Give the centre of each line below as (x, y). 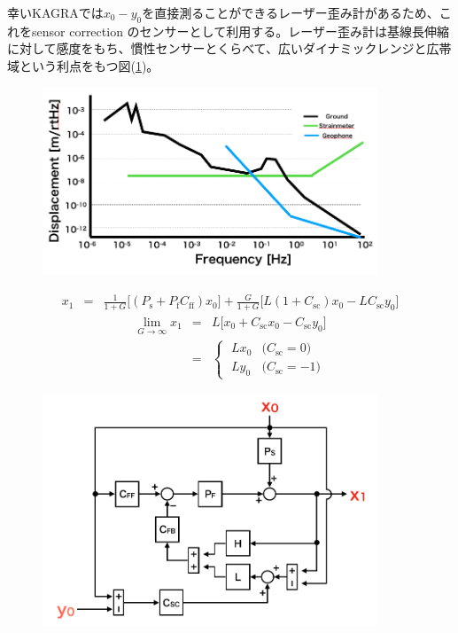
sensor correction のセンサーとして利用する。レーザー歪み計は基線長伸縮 (240, 31)
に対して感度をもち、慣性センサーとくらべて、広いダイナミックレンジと (217, 48)
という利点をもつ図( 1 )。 (89, 65)
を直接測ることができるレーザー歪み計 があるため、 (291, 12)
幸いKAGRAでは (55, 12)
